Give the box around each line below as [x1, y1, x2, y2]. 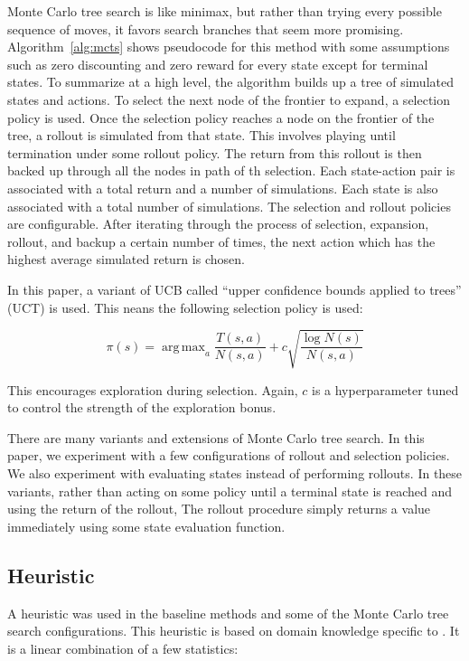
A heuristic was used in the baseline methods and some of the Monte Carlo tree [7, 603, 449, 622]
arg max [161, 340, 205, 354]
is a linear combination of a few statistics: [7, 638, 239, 657]
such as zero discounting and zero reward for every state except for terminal [7, 54, 428, 73]
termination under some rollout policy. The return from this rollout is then [7, 143, 422, 162]
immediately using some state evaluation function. [7, 516, 286, 535]
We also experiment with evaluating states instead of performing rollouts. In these [7, 464, 463, 483]
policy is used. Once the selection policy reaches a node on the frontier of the [7, 108, 435, 127]
